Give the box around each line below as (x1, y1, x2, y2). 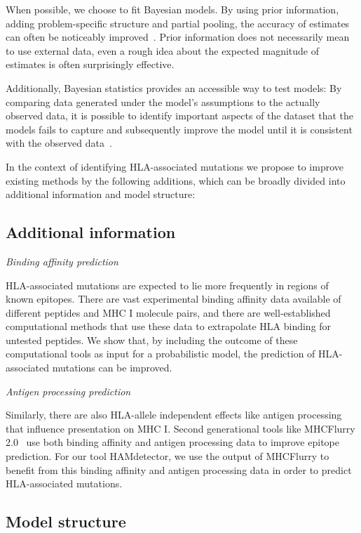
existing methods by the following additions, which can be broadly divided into (6, 173, 346, 187)
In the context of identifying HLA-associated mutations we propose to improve (6, 159, 344, 173)
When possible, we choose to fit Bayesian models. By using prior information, (6, 2, 339, 16)
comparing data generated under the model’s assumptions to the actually (6, 94, 320, 109)
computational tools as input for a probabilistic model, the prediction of (6, 346, 315, 361)
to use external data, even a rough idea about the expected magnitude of (6, 43, 319, 58)
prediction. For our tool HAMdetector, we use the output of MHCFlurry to (6, 449, 329, 463)
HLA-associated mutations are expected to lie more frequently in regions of (6, 277, 329, 292)
